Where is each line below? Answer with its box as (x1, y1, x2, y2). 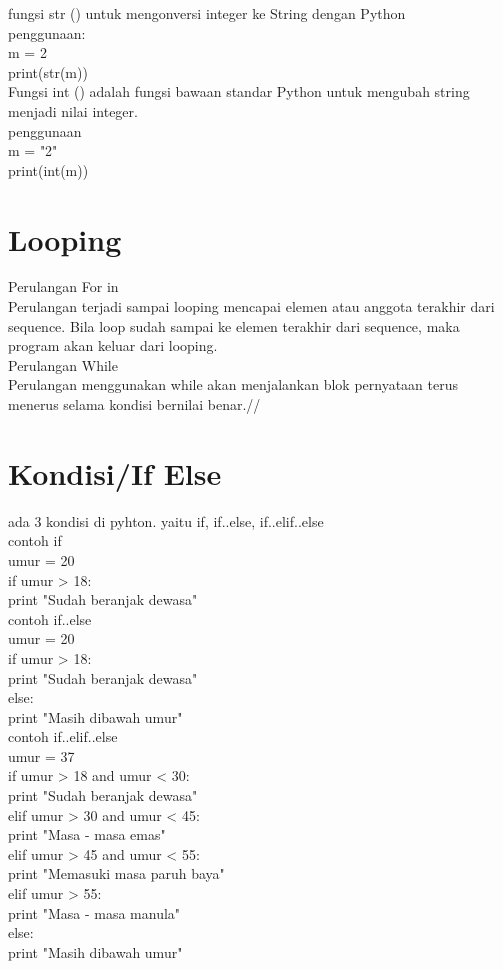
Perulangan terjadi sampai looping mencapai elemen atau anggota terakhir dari (8, 296, 495, 317)
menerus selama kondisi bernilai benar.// (8, 394, 261, 415)
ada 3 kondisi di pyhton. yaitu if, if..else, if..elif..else (8, 510, 324, 531)
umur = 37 (8, 745, 75, 766)
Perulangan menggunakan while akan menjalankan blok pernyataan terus (8, 374, 459, 395)
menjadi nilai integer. (8, 100, 138, 121)
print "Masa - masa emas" (8, 824, 166, 845)
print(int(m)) (8, 159, 89, 180)
